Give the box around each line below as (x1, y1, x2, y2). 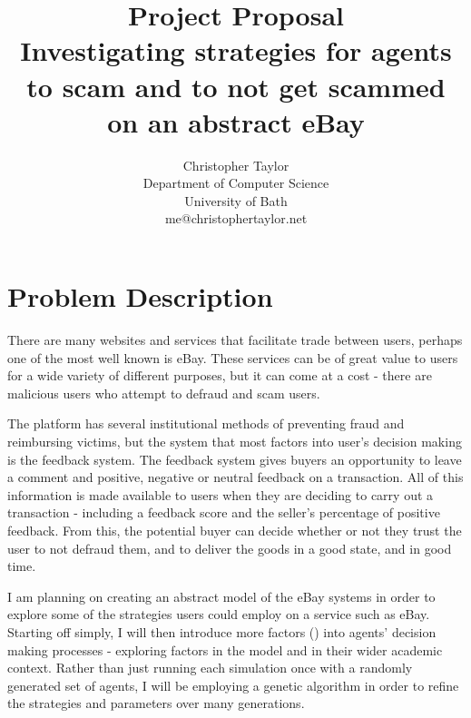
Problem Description (7, 278, 273, 315)
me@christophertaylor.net (164, 209, 308, 228)
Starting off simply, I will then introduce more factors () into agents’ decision (7, 622, 437, 641)
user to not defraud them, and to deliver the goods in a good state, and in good (7, 538, 452, 557)
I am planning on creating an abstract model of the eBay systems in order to (7, 586, 436, 605)
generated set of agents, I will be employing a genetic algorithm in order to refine (7, 675, 459, 694)
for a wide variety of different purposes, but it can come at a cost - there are (7, 366, 432, 385)
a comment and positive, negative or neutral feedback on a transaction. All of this (7, 467, 464, 487)
